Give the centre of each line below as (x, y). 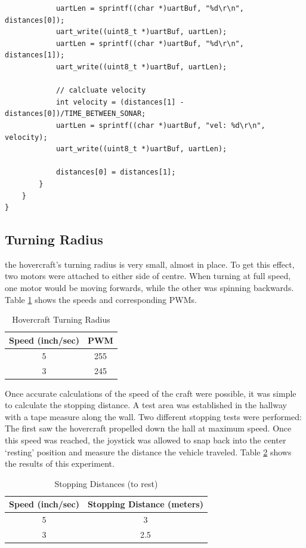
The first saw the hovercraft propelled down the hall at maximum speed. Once (148, 428)
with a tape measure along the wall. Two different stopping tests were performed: (153, 416)
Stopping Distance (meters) (145, 504)
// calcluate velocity (101, 91)
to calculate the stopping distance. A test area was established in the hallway (146, 405)
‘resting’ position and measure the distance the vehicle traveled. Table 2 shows (148, 451)
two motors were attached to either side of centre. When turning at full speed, (148, 276)
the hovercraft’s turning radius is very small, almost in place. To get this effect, (150, 264)
